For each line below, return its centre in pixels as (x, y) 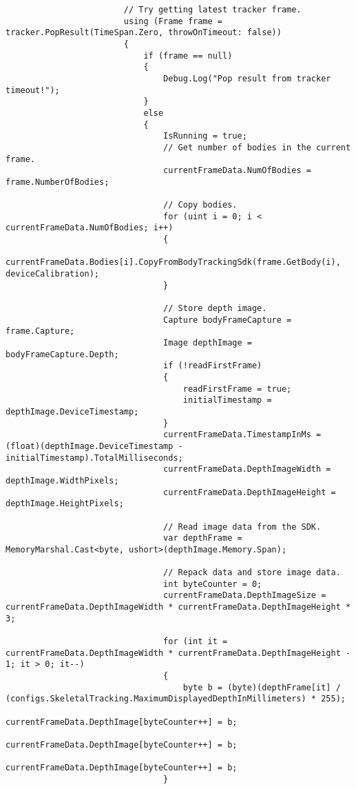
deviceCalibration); (53, 274)
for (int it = (196, 642)
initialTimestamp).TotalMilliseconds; (94, 458)
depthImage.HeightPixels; (65, 504)
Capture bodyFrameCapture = (228, 320)
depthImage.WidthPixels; (62, 480)
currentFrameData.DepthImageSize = (245, 596)
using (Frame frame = (173, 21)
